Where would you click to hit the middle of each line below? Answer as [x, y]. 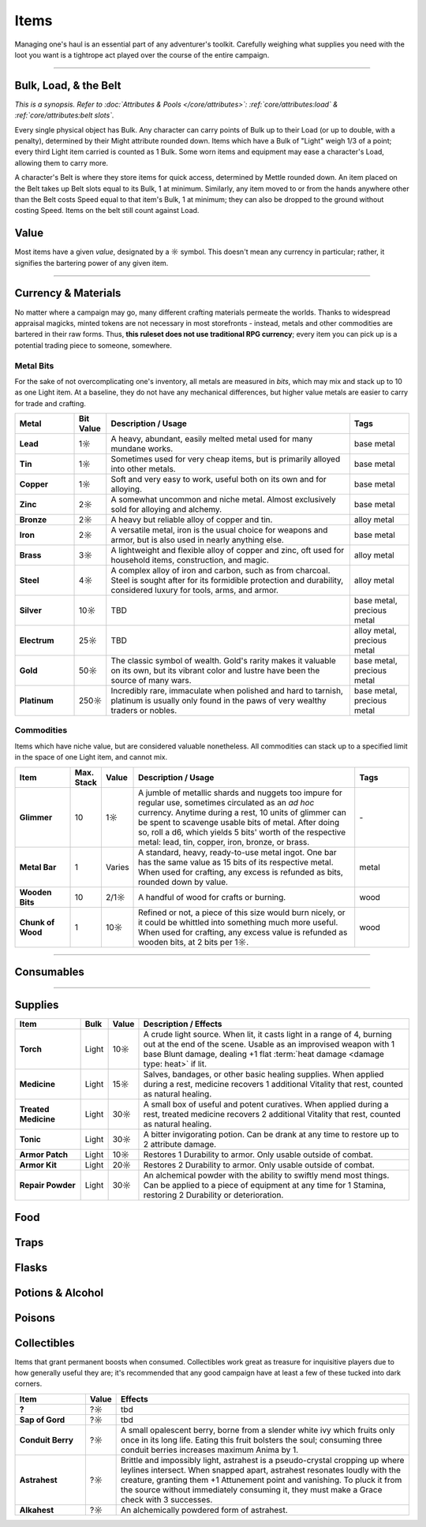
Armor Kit [38, 1165]
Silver [31, 610]
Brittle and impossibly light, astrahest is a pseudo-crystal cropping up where [263, 1460]
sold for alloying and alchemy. [166, 510]
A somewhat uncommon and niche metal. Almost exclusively [224, 499]
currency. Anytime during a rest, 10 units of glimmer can [242, 812]
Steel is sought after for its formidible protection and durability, [227, 581]
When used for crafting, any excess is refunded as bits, [241, 872]
